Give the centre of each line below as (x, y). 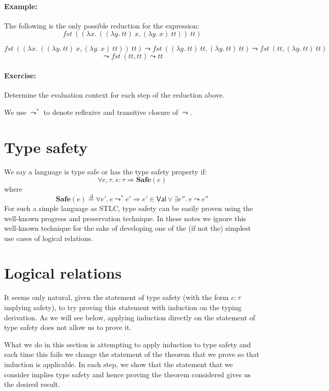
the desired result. (32, 384)
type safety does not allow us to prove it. (68, 327)
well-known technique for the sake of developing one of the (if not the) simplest (128, 228)
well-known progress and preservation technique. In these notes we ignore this (125, 218)
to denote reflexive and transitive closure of (111, 112)
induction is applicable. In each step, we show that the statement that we (118, 364)
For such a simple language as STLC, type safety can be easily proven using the (129, 208)
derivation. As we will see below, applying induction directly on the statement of (130, 317)
